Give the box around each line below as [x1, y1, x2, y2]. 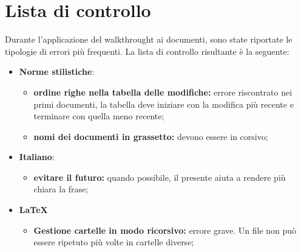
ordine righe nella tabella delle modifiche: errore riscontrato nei [33, 85, 293, 98]
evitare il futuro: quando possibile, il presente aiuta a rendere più [33, 170, 286, 183]
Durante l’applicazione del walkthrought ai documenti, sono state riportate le [5, 33, 293, 46]
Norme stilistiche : [19, 65, 95, 78]
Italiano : [19, 150, 55, 163]
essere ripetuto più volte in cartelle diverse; [33, 236, 194, 248]
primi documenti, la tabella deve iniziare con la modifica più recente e [33, 97, 294, 110]
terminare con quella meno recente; [33, 110, 164, 122]
